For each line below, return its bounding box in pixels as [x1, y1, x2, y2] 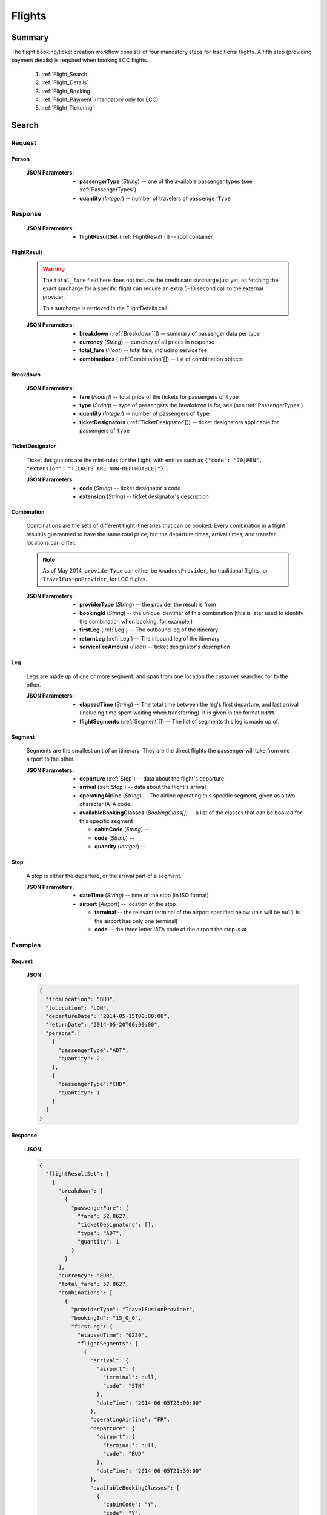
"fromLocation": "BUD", [45, 996, 116, 1003]
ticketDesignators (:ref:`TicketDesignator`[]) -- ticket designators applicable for [79, 418, 279, 425]
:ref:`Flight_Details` [41, 79, 89, 86]
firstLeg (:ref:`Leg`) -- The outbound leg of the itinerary [79, 626, 218, 633]
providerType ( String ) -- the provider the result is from [79, 601, 216, 608]
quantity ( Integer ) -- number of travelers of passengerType [79, 195, 231, 202]
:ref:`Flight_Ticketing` [41, 104, 94, 112]
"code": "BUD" [103, 1450, 145, 1457]
